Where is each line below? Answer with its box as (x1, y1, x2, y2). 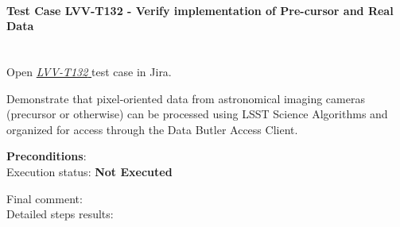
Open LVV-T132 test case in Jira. (6, 63, 172, 79)
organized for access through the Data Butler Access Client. (6, 121, 298, 137)
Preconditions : (6, 148, 87, 164)
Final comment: (6, 190, 83, 206)
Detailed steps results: (6, 206, 114, 222)
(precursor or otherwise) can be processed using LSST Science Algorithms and (6, 106, 388, 122)
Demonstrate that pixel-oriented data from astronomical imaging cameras (6, 90, 365, 106)
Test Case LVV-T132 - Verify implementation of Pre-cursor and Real (6, 2, 394, 18)
